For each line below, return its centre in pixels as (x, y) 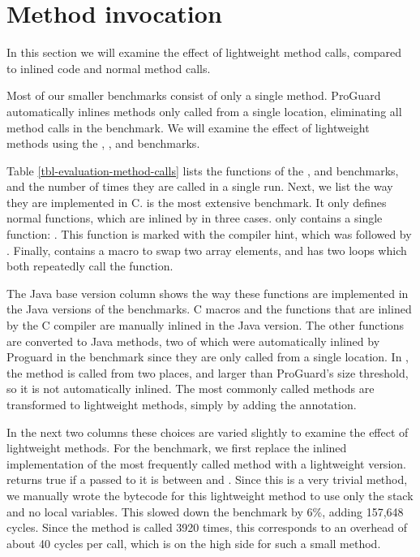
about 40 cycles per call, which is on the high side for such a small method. (194, 543)
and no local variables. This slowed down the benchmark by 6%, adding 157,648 (205, 511)
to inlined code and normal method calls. (109, 68)
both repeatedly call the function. (90, 266)
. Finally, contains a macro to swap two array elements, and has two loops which (207, 250)
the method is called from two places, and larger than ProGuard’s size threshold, (208, 372)
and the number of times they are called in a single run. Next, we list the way (200, 186)
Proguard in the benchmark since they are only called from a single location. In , (208, 357)
